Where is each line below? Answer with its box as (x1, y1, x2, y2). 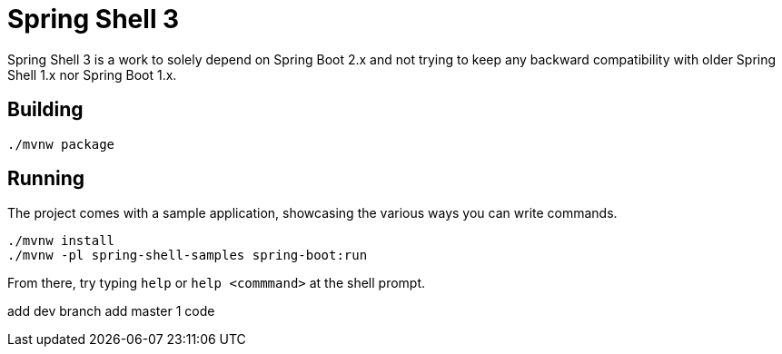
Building (7, 98, 84, 122)
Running (7, 167, 85, 191)
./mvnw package (7, 136, 115, 152)
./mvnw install (7, 233, 115, 249)
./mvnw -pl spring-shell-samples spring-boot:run (7, 248, 368, 263)
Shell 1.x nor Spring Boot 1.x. (7, 66, 177, 83)
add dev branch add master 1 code (7, 303, 215, 320)
